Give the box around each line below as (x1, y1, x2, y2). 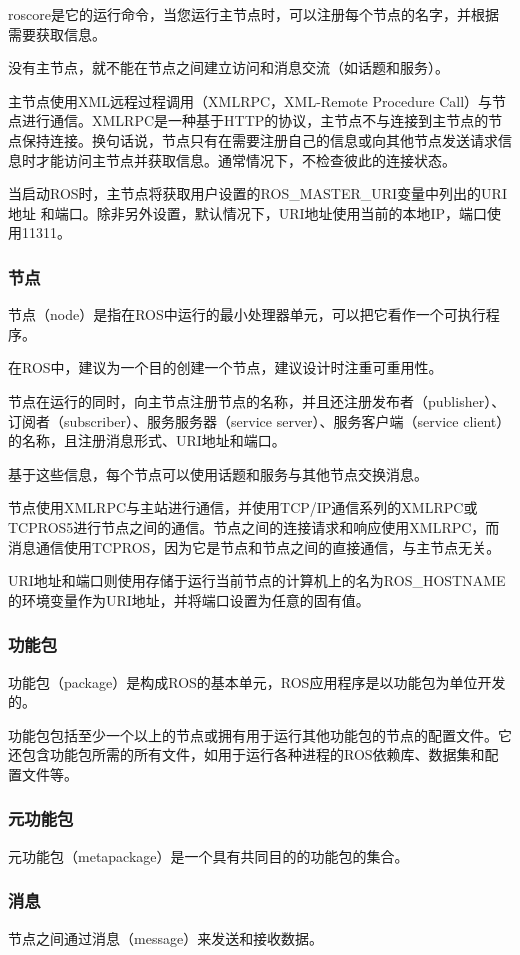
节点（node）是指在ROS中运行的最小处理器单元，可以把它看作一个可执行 (8, 304, 486, 325)
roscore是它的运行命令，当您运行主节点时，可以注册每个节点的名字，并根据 (8, 4, 499, 24)
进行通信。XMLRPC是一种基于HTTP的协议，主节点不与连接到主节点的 (21, 110, 489, 131)
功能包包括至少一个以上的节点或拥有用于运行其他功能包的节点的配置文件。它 (8, 724, 512, 745)
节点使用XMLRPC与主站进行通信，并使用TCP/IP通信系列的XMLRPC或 (8, 497, 478, 518)
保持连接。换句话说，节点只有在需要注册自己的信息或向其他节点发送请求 (21, 129, 498, 150)
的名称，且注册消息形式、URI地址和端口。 (8, 430, 286, 451)
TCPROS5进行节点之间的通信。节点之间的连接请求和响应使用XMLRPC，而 (8, 516, 500, 537)
